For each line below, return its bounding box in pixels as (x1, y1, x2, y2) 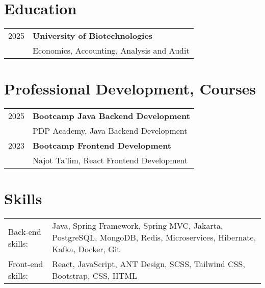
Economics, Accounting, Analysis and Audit (33, 44, 190, 57)
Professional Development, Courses (4, 78, 256, 99)
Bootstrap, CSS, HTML (52, 270, 138, 282)
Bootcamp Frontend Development (33, 139, 172, 152)
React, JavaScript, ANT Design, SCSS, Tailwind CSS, (52, 258, 245, 270)
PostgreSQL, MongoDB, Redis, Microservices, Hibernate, (52, 231, 256, 244)
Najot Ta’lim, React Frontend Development (33, 154, 188, 166)
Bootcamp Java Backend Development (33, 110, 190, 122)
